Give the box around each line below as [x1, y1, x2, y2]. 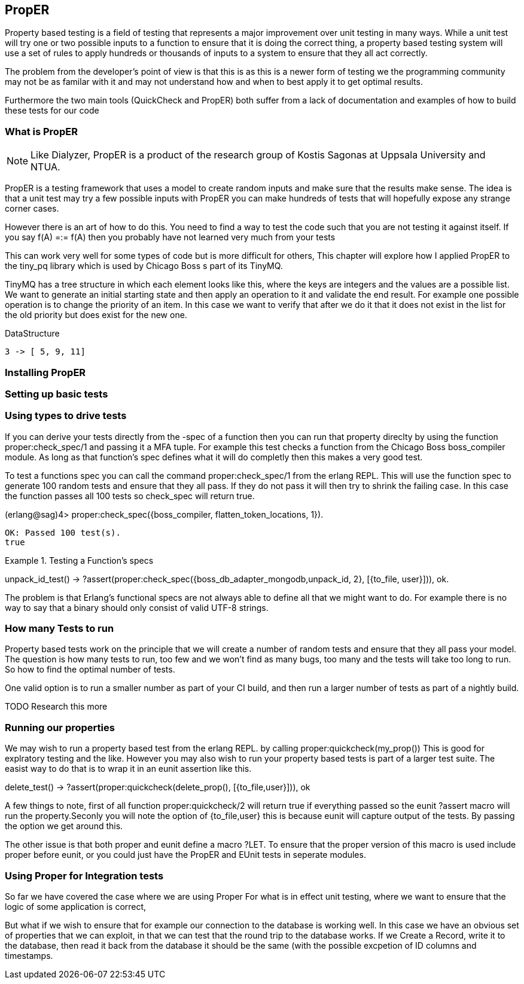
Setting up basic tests [5, 387, 108, 400]
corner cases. [5, 203, 59, 214]
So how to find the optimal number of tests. [5, 664, 175, 675]
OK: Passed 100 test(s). [5, 527, 121, 537]
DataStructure [5, 328, 60, 339]
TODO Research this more [5, 701, 108, 712]
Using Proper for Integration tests [5, 869, 164, 882]
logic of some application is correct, [5, 901, 147, 912]
